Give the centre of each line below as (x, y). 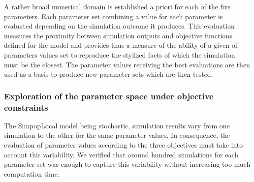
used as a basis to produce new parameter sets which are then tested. (109, 74)
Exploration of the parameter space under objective (109, 96)
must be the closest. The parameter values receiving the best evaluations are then (127, 64)
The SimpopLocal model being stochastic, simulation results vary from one (117, 125)
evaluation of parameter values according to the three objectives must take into (124, 145)
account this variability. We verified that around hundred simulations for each (121, 154)
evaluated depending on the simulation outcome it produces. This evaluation (119, 26)
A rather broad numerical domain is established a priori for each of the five (117, 6)
